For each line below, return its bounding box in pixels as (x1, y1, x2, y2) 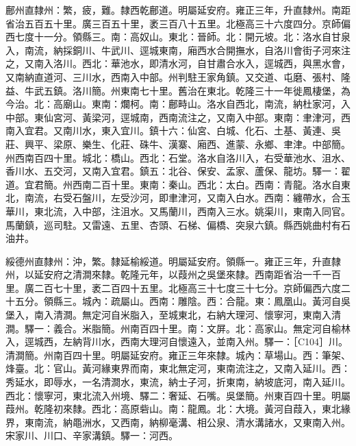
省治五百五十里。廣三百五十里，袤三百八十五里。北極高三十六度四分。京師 (5, 16, 341, 30)
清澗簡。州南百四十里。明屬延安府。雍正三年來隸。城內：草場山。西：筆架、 (5, 347, 351, 362)
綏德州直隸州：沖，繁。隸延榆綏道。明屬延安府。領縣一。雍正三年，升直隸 (5, 253, 341, 268)
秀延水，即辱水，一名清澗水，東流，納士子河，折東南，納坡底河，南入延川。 (5, 375, 351, 389)
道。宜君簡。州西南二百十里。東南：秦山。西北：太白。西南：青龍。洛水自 (5, 177, 341, 191)
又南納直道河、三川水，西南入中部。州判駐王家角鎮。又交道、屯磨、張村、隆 (5, 69, 351, 84)
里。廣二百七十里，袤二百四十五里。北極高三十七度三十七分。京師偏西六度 (5, 280, 341, 295)
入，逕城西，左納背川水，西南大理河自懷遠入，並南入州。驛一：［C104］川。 (5, 334, 348, 349)
